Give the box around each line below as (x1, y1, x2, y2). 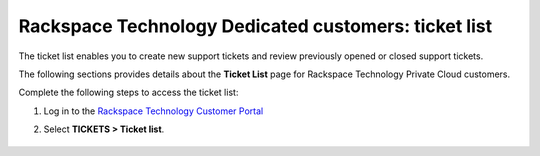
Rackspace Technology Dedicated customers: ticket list (18, 15, 493, 37)
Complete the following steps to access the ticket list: (18, 86, 239, 99)
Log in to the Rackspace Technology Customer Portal (43, 105, 264, 117)
